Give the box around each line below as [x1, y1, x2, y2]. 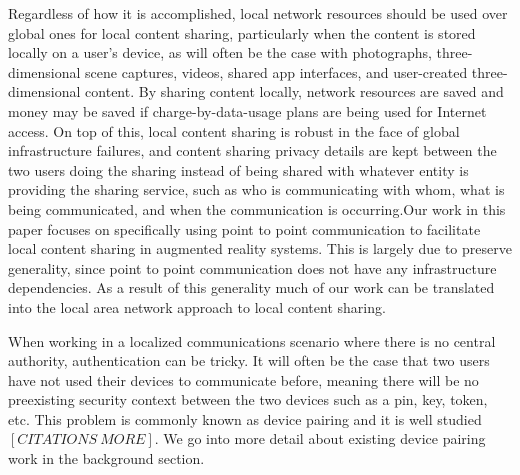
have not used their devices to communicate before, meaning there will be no [8, 369, 479, 390]
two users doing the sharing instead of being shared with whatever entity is [8, 159, 469, 180]
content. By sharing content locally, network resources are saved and [85, 81, 504, 102]
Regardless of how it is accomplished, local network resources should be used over [8, 3, 508, 23]
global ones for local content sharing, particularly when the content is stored [8, 22, 476, 43]
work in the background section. [8, 448, 205, 469]
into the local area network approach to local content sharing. [8, 296, 386, 317]
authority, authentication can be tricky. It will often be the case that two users [8, 350, 490, 371]
